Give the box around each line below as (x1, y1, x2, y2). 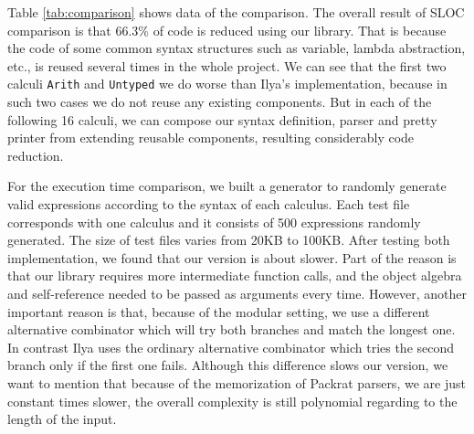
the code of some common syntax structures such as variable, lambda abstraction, (7, 38, 466, 58)
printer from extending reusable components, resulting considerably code (7, 128, 415, 147)
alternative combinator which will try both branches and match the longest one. (7, 320, 456, 339)
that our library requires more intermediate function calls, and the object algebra (7, 266, 462, 285)
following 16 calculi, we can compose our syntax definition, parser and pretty (7, 110, 437, 129)
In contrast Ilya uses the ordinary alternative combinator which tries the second (7, 337, 455, 356)
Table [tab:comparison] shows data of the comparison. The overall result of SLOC (7, 3, 465, 21)
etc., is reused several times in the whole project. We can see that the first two (7, 56, 447, 75)
